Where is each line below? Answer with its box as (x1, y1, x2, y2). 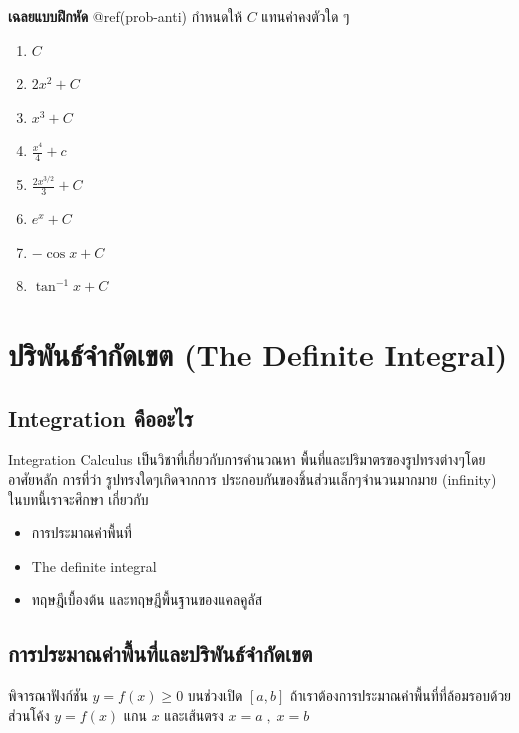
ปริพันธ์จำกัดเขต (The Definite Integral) (8, 334, 508, 375)
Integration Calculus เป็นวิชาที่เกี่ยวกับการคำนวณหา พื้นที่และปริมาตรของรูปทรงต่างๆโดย (8, 449, 486, 470)
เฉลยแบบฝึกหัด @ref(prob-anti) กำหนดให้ (8, 6, 242, 26)
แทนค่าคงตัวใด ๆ (261, 6, 350, 26)
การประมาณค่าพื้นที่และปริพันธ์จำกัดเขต (8, 638, 313, 669)
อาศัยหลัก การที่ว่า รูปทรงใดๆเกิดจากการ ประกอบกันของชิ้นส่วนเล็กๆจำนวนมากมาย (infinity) (8, 469, 497, 490)
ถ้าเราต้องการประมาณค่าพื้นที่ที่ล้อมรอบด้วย (289, 685, 512, 706)
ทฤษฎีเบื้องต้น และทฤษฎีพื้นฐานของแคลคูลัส (31, 589, 263, 610)
